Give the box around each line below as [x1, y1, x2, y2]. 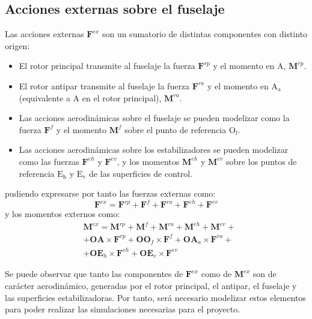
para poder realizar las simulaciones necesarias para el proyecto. [5, 303, 240, 315]
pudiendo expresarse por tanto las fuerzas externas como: [5, 187, 216, 200]
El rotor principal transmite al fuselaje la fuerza [19, 59, 195, 72]
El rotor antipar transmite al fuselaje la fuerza [19, 79, 190, 92]
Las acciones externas [5, 28, 84, 40]
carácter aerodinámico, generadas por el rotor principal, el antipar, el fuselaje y [5, 279, 297, 291]
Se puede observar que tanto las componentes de [5, 267, 183, 280]
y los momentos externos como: [5, 207, 120, 220]
